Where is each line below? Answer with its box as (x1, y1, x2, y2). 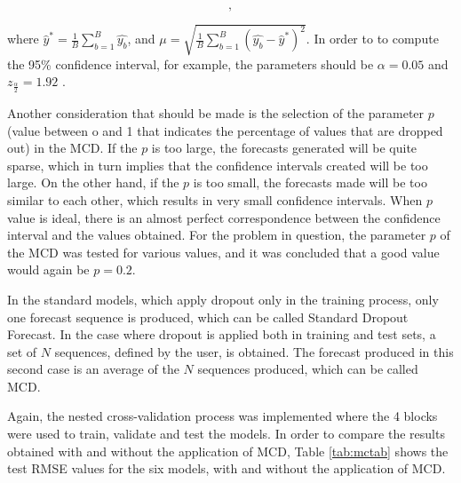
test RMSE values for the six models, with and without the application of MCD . (7, 459, 446, 478)
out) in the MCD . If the (7, 139, 138, 157)
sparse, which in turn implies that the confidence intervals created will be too (7, 155, 428, 174)
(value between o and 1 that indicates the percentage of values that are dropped (7, 121, 443, 139)
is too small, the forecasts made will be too (193, 173, 427, 192)
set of (7, 342, 37, 360)
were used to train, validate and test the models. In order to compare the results (7, 424, 445, 443)
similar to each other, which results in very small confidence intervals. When (7, 190, 423, 209)
